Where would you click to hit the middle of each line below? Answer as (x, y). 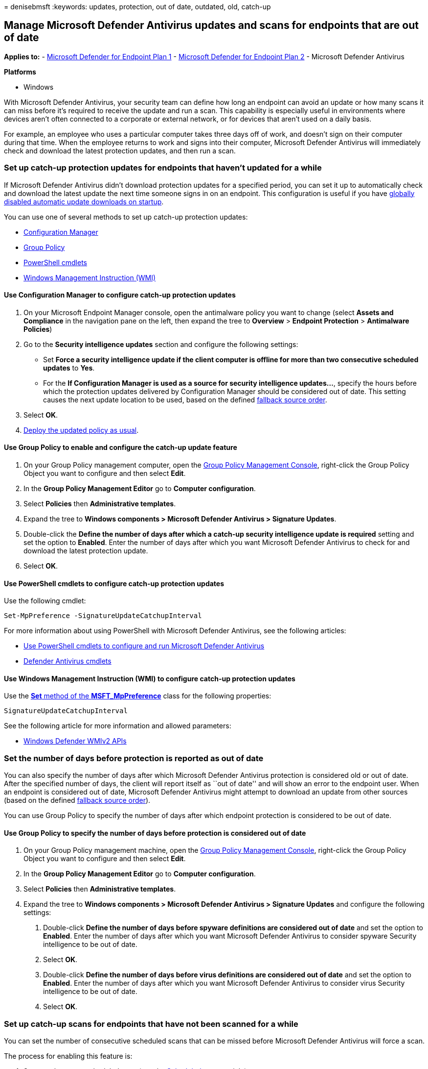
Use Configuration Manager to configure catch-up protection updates (120, 295)
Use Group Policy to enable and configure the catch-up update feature (121, 447)
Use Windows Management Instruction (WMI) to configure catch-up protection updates (150, 678)
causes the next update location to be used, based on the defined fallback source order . (185, 399)
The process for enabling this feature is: (68, 1056)
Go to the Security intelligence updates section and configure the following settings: (161, 344)
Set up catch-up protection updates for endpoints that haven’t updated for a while (163, 168)
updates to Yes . (69, 368)
